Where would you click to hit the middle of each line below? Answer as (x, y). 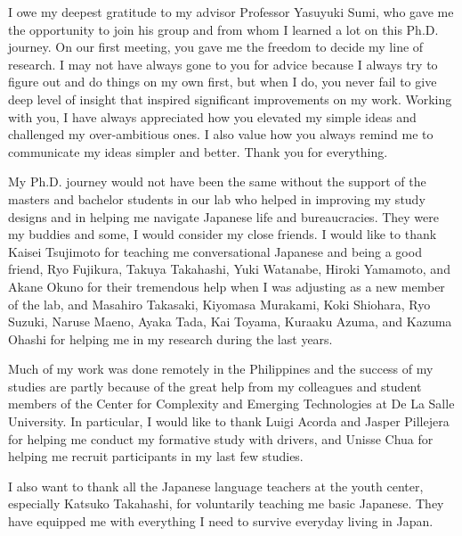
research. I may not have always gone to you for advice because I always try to (223, 64)
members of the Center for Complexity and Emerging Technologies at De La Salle (231, 404)
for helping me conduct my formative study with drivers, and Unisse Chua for (221, 438)
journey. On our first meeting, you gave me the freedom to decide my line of (216, 47)
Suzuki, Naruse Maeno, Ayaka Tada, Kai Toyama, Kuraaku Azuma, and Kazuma (230, 322)
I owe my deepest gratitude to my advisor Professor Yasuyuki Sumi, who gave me (231, 12)
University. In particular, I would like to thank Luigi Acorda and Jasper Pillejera (229, 421)
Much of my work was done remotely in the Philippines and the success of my (221, 369)
